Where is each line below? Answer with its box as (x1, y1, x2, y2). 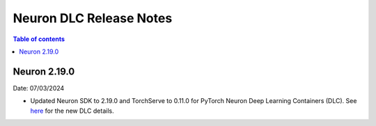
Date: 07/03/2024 (13, 84, 65, 92)
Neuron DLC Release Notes (13, 10, 173, 26)
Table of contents (13, 35, 65, 43)
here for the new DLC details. (30, 107, 114, 115)
